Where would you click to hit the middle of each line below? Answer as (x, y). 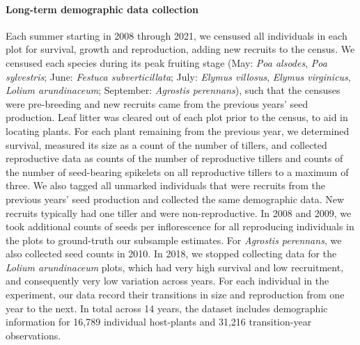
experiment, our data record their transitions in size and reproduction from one (175, 295)
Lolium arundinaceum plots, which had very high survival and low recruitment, (175, 267)
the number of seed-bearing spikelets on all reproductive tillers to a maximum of (177, 171)
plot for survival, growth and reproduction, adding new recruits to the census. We (180, 49)
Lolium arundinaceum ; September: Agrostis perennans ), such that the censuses (173, 90)
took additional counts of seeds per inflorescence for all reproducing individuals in (180, 226)
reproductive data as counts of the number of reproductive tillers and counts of (174, 158)
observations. (33, 335)
